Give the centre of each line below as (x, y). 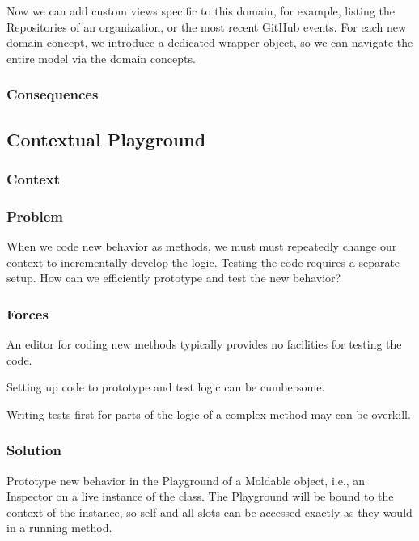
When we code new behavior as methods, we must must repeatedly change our (202, 246)
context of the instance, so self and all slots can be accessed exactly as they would (209, 511)
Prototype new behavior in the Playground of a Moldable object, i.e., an (186, 480)
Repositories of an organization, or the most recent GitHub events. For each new (207, 26)
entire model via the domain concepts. (101, 58)
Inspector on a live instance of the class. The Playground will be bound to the (200, 496)
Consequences (53, 94)
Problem (35, 216)
